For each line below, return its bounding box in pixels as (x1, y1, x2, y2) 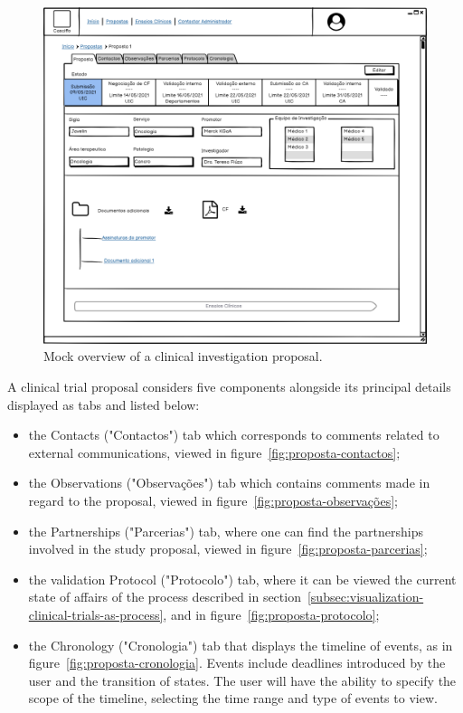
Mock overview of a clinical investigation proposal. (43, 347, 323, 366)
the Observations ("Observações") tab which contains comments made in (28, 473, 430, 492)
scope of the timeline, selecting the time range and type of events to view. (28, 689, 438, 708)
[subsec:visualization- (307, 587, 424, 606)
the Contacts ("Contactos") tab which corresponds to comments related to (28, 425, 439, 444)
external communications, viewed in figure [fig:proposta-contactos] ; (28, 442, 401, 461)
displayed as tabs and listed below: (7, 395, 200, 414)
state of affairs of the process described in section (28, 587, 301, 606)
